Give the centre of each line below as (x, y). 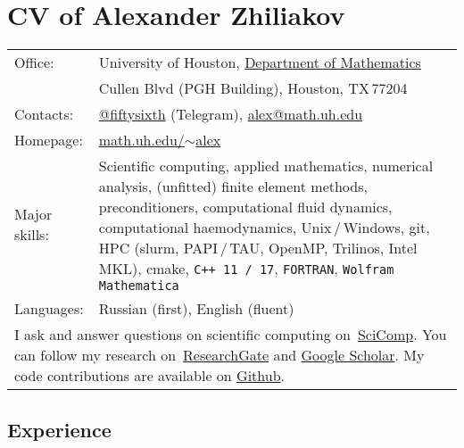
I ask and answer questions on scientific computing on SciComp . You (231, 335)
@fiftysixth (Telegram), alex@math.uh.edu (231, 114)
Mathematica (139, 286)
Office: (34, 62)
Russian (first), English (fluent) (196, 309)
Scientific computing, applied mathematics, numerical (266, 166)
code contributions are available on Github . (150, 376)
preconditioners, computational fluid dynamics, (245, 207)
